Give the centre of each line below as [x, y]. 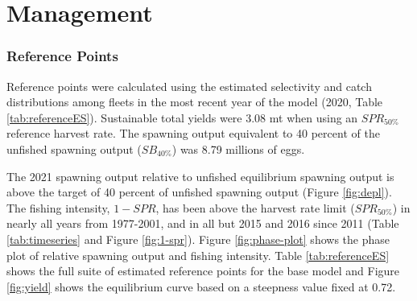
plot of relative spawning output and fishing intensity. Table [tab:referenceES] [198, 255]
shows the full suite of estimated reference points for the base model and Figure [203, 271]
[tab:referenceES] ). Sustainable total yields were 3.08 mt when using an [182, 117]
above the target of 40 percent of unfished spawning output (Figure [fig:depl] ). [199, 192]
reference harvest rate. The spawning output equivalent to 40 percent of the [193, 133]
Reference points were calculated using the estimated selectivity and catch [189, 86]
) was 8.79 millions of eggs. [238, 148]
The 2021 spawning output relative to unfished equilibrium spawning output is [200, 176]
